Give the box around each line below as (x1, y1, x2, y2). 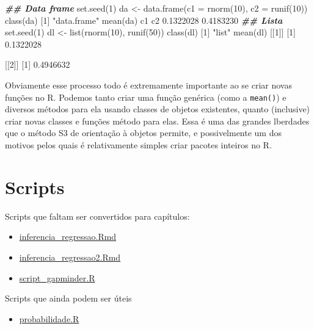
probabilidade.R (19, 312, 79, 325)
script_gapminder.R (19, 271, 95, 284)
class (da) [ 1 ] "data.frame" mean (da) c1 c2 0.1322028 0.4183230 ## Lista (5, 13, 283, 26)
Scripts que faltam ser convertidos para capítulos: (5, 209, 190, 222)
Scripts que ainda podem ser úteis (5, 292, 132, 305)
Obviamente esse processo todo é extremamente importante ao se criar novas (5, 78, 292, 91)
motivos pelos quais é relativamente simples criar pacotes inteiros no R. (5, 139, 272, 151)
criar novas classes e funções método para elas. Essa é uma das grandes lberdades (5, 114, 310, 127)
